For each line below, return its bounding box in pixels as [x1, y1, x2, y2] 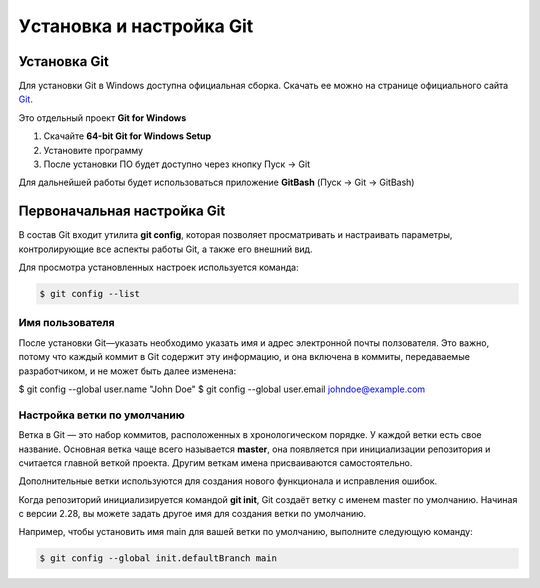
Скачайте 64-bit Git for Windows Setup [43, 130, 212, 142]
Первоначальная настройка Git [18, 203, 226, 220]
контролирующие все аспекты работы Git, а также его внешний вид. [18, 243, 314, 255]
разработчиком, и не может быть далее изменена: [18, 365, 237, 377]
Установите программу [43, 144, 144, 156]
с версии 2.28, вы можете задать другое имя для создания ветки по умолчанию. [18, 508, 367, 520]
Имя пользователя [18, 316, 115, 330]
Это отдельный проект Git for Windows [18, 111, 187, 124]
